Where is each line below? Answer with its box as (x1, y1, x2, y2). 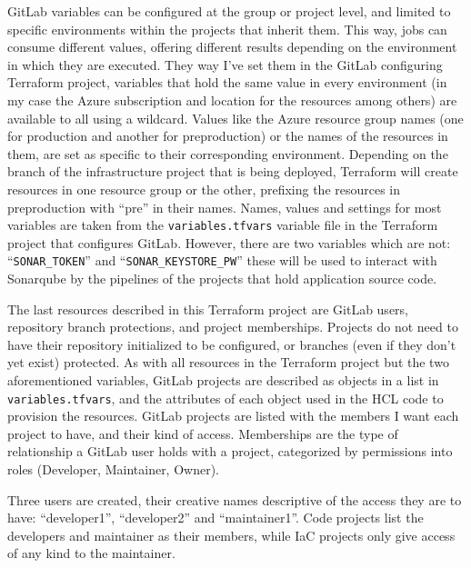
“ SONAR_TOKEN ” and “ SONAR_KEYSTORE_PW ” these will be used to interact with (7, 251, 437, 270)
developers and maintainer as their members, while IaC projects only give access (7, 525, 456, 544)
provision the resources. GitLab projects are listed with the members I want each (7, 406, 459, 425)
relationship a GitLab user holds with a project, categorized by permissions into (7, 442, 453, 461)
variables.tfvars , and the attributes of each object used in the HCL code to (7, 388, 444, 407)
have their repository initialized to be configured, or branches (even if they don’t (7, 334, 456, 354)
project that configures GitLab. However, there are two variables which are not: (7, 233, 451, 252)
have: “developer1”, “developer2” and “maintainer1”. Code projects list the (7, 508, 424, 527)
